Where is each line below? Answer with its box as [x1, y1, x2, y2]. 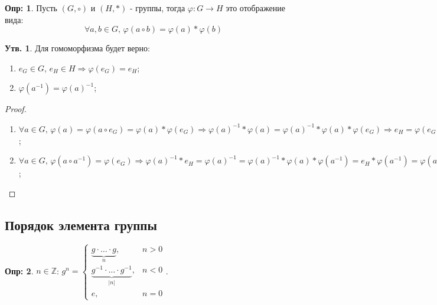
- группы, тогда [130, 2, 185, 14]
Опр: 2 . [5, 264, 34, 277]
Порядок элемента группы [5, 215, 157, 234]
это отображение [226, 2, 285, 14]
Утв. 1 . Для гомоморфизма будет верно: [5, 42, 150, 54]
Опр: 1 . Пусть [5, 2, 58, 14]
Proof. [5, 103, 27, 115]
